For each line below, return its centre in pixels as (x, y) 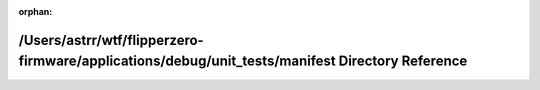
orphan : (35, 11)
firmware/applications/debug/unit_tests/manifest (177, 61)
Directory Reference (403, 61)
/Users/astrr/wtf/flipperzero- (111, 40)
